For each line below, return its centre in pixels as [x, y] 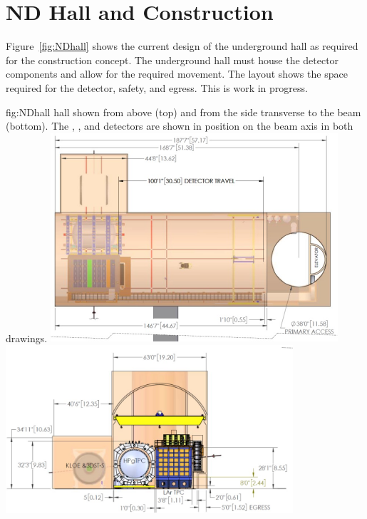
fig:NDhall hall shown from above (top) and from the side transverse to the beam [183, 112]
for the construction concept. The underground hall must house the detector [172, 60]
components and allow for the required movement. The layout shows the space [177, 74]
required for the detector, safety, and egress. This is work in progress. [157, 87]
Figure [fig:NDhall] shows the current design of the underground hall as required [182, 46]
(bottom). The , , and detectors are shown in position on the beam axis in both [180, 126]
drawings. [27, 338]
